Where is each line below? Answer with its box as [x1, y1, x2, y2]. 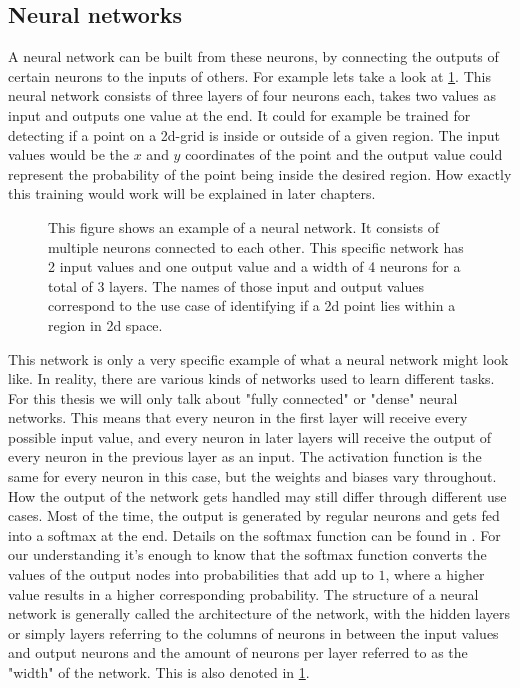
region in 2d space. [48, 314, 163, 335]
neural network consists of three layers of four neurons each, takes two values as [8, 85, 497, 106]
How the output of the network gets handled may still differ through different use [8, 485, 507, 506]
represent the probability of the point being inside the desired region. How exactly [8, 163, 512, 184]
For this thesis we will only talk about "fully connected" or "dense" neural [8, 387, 458, 408]
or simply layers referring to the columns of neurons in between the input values [8, 622, 499, 643]
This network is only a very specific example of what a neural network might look [8, 348, 509, 369]
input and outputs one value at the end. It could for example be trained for [8, 104, 471, 125]
